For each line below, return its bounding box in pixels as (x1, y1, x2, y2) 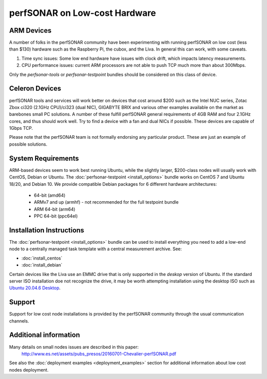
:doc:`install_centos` (21, 255, 63, 261)
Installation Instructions (9, 226, 85, 234)
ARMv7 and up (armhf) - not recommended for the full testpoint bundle (34, 199, 179, 205)
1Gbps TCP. (9, 125, 33, 131)
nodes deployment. (9, 367, 49, 373)
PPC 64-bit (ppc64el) (34, 213, 78, 219)
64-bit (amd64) (34, 192, 66, 198)
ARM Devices (9, 26, 52, 35)
